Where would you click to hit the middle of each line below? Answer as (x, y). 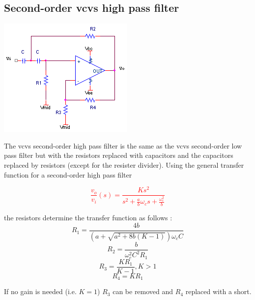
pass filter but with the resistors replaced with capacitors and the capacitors (119, 155)
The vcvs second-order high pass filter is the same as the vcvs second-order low (123, 145)
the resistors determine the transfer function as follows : (88, 218)
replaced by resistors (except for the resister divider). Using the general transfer (124, 165)
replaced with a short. (218, 291)
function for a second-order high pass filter (68, 174)
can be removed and (143, 291)
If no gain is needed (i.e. (40, 291)
